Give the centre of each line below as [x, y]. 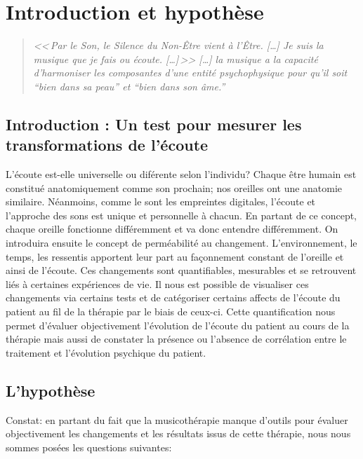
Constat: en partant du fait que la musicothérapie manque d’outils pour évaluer [177, 419]
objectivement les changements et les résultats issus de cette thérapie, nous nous [178, 433]
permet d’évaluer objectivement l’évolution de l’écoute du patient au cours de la [178, 325]
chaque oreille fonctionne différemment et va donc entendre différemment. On [172, 229]
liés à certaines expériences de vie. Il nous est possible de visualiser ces [157, 283]
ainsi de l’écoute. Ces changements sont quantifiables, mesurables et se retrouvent [181, 270]
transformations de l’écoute [107, 145]
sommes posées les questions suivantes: [89, 447]
